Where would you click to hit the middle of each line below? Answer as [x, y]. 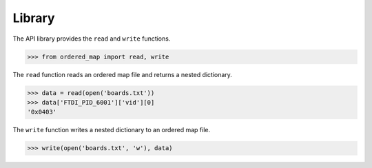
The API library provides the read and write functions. [92, 39]
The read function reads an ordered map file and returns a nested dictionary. [122, 74]
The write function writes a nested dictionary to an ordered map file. [112, 130]
